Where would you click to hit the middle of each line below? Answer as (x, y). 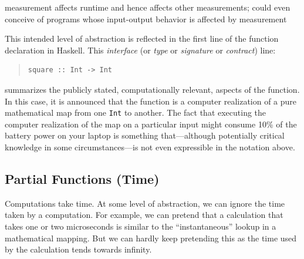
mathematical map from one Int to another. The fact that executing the (136, 112)
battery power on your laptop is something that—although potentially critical (145, 135)
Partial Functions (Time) (82, 178)
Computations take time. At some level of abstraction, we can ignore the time (145, 203)
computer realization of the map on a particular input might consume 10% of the (151, 124)
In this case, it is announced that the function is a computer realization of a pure (151, 101)
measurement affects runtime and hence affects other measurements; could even (148, 7)
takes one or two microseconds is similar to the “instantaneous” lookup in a (141, 226)
